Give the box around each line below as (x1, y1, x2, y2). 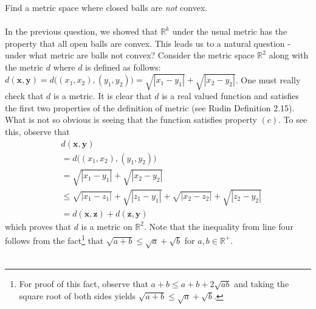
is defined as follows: (85, 60, 161, 73)
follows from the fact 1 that (5, 232, 104, 246)
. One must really (235, 73, 301, 86)
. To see (278, 113, 307, 126)
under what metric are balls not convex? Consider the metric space (5, 49, 255, 61)
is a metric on (81, 220, 132, 232)
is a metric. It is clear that (53, 89, 152, 102)
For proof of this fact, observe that (19, 277, 148, 290)
